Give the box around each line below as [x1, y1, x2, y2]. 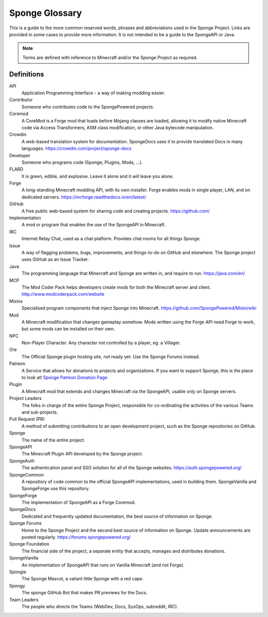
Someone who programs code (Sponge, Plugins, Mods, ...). [21, 159, 143, 165]
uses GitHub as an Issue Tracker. [21, 256, 89, 262]
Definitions [9, 70, 44, 78]
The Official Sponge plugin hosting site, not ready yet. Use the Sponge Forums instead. [21, 354, 200, 360]
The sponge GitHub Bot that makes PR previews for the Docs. [21, 590, 148, 596]
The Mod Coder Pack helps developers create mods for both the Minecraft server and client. [21, 284, 211, 290]
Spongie [9, 568, 27, 575]
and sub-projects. [21, 409, 58, 415]
